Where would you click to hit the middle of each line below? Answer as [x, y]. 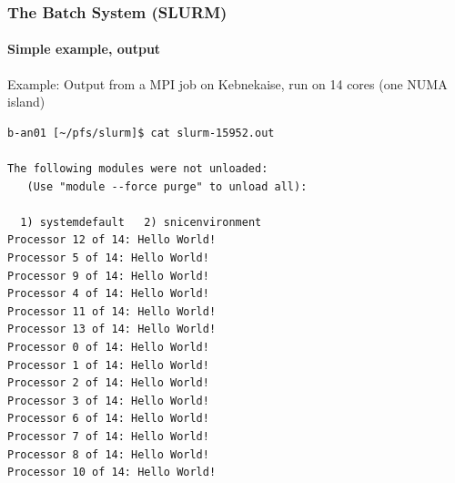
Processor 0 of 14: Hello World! [108, 347]
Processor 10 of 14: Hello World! [112, 473]
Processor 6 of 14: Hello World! [108, 419]
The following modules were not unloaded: [138, 169]
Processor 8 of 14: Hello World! [108, 454]
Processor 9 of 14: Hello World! [108, 276]
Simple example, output [84, 49]
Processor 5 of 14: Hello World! [108, 257]
